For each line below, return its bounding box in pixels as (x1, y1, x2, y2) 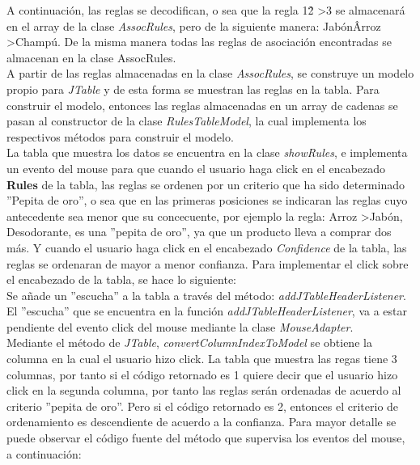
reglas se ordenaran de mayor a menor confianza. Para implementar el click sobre (6, 255, 409, 272)
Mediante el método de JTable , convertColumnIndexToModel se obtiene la (6, 334, 372, 351)
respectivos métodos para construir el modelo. (6, 128, 234, 145)
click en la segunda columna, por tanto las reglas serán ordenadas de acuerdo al (6, 382, 401, 399)
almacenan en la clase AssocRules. (6, 49, 176, 66)
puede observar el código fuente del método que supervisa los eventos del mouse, (6, 429, 405, 446)
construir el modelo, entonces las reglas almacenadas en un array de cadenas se (6, 96, 398, 113)
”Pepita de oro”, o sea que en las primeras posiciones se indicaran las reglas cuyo (6, 192, 408, 209)
